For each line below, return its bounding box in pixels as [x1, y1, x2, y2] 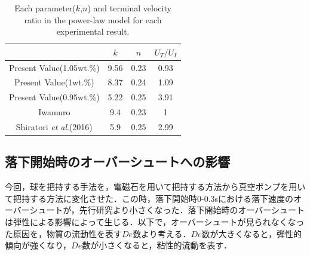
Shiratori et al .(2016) [16, 121, 93, 133]
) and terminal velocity [87, 2, 171, 14]
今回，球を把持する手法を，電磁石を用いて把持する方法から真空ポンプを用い [5, 180, 306, 193]
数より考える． [133, 227, 191, 239]
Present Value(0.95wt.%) [9, 91, 100, 103]
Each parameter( [14, 2, 76, 14]
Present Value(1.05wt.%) [9, 61, 100, 73]
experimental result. [56, 25, 130, 38]
